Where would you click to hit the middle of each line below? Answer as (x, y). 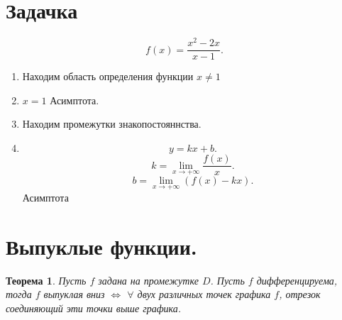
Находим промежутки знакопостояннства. (112, 124)
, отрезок (300, 294)
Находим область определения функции (108, 76)
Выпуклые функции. (101, 246)
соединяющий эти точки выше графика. (94, 308)
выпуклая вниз (74, 294)
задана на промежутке (148, 280)
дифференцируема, (297, 280)
